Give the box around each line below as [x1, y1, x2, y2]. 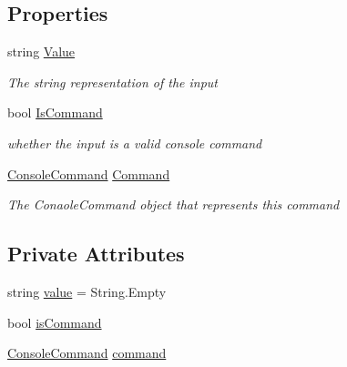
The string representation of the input [7, 72, 218, 91]
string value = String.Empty [7, 281, 167, 301]
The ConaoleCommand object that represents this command [7, 195, 340, 214]
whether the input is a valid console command [7, 133, 262, 152]
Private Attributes [7, 240, 185, 268]
